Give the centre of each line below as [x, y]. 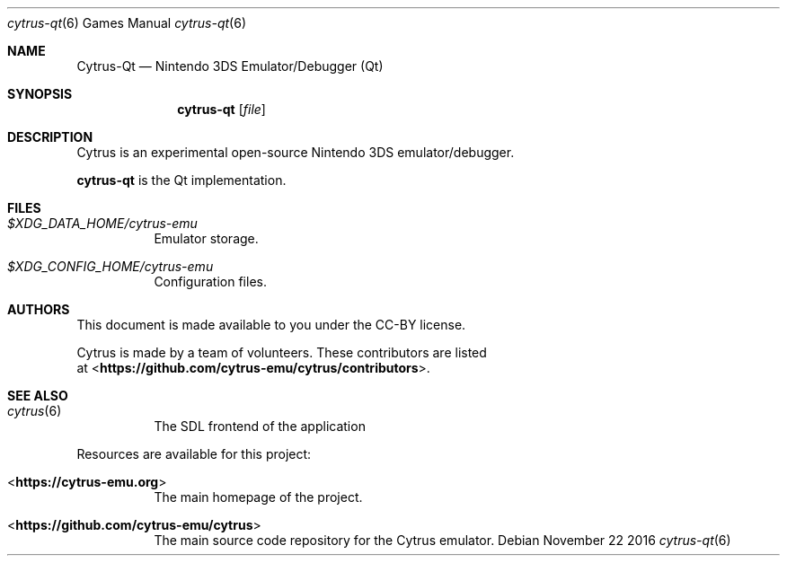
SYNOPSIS [40, 94]
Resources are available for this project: [194, 454]
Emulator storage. [206, 238]
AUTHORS [39, 309]
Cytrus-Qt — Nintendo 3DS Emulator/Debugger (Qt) [230, 66]
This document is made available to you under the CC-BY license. [271, 325]
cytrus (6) [35, 411]
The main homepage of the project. [258, 497]
